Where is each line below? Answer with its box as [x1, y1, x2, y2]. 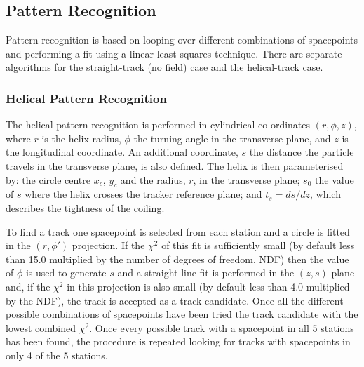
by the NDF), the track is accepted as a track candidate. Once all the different [6, 293, 344, 307]
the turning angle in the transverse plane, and [133, 131, 331, 145]
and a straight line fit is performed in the [117, 265, 295, 280]
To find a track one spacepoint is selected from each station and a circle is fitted [6, 224, 350, 239]
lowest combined [6, 320, 76, 335]
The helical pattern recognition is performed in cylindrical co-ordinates [6, 117, 311, 132]
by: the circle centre [6, 172, 91, 187]
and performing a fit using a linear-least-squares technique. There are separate [6, 46, 342, 60]
